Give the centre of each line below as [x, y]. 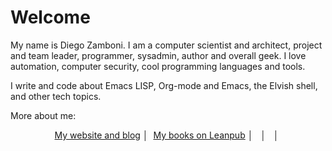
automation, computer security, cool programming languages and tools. [158, 66]
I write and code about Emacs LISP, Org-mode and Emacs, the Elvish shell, [164, 85]
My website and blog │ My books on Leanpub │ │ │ [167, 135]
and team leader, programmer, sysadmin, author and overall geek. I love [158, 55]
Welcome [50, 17]
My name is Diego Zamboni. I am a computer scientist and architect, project [166, 45]
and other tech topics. [56, 96]
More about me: [43, 115]
